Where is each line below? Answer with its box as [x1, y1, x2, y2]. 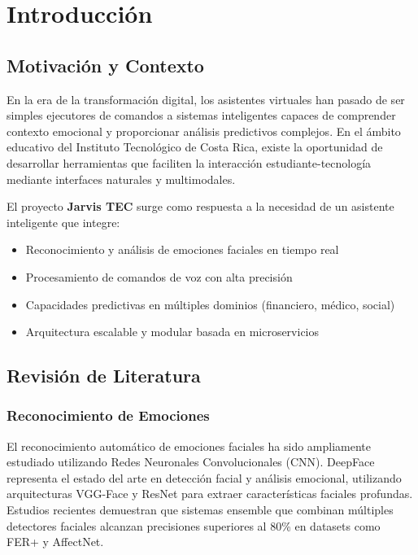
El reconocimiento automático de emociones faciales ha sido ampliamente [7, 437, 372, 454]
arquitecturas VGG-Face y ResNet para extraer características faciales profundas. [7, 485, 413, 502]
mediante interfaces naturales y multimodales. [7, 170, 236, 187]
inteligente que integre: [7, 213, 120, 230]
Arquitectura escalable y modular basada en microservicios [25, 323, 320, 340]
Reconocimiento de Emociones [7, 405, 210, 426]
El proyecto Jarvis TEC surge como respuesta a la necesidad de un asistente [7, 198, 394, 215]
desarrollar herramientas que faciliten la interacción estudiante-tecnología [7, 154, 372, 171]
